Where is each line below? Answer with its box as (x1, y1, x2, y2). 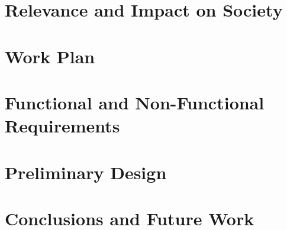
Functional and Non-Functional (5, 90, 265, 114)
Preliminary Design (5, 160, 167, 184)
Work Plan (5, 44, 95, 68)
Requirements (5, 114, 120, 138)
